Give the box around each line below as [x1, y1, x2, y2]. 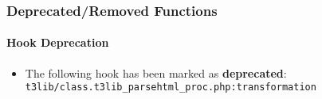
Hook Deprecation [6, 34, 109, 51]
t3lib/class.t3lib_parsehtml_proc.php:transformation [25, 82, 316, 93]
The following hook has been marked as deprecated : [25, 64, 287, 81]
